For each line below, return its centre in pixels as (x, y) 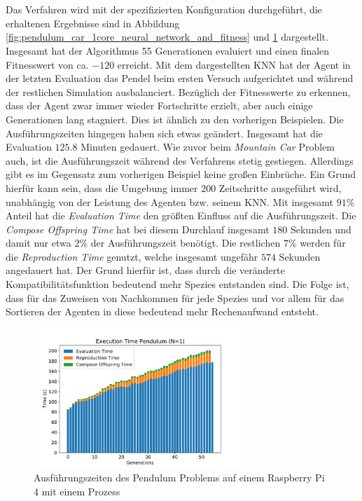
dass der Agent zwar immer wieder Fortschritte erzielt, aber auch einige (159, 105)
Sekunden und (321, 229)
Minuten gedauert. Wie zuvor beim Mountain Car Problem (208, 147)
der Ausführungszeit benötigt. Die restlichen (186, 243)
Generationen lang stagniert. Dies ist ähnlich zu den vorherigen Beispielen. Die (175, 119)
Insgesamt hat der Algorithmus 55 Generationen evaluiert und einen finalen (168, 50)
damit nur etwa (39, 243)
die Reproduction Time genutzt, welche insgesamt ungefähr (132, 256)
